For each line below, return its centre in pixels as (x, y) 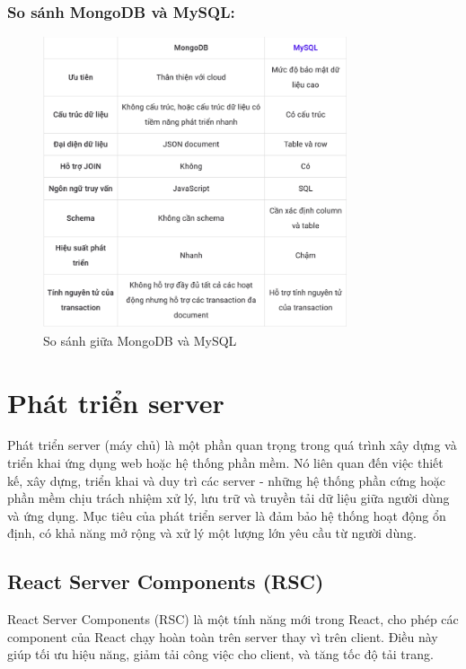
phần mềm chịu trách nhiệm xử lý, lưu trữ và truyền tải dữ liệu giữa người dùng (229, 498)
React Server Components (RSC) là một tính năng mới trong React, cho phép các (233, 619)
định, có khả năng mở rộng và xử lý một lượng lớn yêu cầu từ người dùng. (212, 533)
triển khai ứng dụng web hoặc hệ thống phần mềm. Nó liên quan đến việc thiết (225, 463)
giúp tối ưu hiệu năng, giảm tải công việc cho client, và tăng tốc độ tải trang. (220, 654)
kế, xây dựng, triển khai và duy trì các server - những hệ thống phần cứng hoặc (226, 480)
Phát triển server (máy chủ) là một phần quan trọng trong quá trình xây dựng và (232, 445)
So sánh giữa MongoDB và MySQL (140, 340)
